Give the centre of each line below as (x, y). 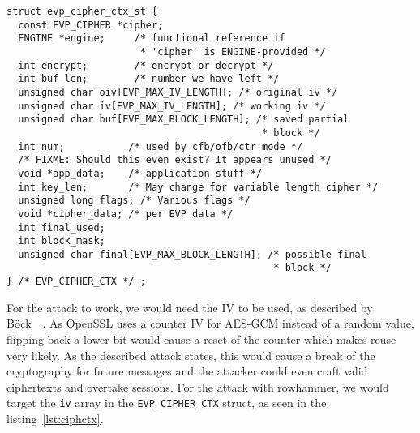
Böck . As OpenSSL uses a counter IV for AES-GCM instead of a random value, (210, 323)
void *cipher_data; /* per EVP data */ (126, 214)
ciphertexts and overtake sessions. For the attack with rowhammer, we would (198, 386)
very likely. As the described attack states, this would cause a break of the (191, 355)
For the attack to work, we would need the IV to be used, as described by (190, 307)
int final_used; (62, 227)
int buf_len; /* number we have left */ (149, 79)
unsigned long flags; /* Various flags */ (134, 201)
